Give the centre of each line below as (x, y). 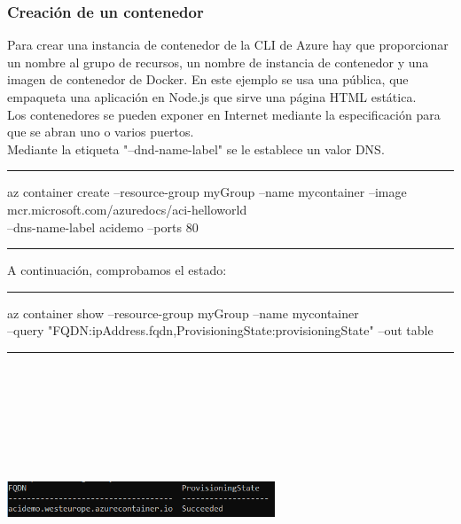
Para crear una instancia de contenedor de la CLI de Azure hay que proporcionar (228, 45)
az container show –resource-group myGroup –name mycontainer (183, 313)
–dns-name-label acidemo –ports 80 (103, 227)
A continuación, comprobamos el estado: (117, 270)
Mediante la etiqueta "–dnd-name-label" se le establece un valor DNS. (196, 149)
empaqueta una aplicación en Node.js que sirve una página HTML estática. (212, 97)
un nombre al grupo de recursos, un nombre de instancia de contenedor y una (218, 62)
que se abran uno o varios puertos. (101, 132)
